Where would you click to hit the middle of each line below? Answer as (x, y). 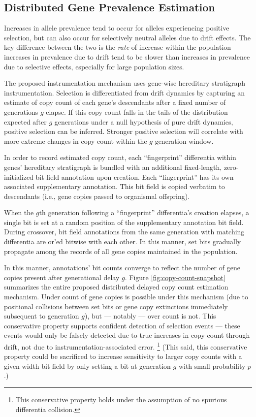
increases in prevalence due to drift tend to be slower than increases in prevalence (127, 56)
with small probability (212, 366)
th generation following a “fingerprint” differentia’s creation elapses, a (144, 212)
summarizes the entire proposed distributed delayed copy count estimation (116, 287)
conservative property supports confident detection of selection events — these (122, 325)
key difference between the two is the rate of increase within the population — (122, 47)
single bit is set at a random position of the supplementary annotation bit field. (124, 222)
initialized (19, 176)
